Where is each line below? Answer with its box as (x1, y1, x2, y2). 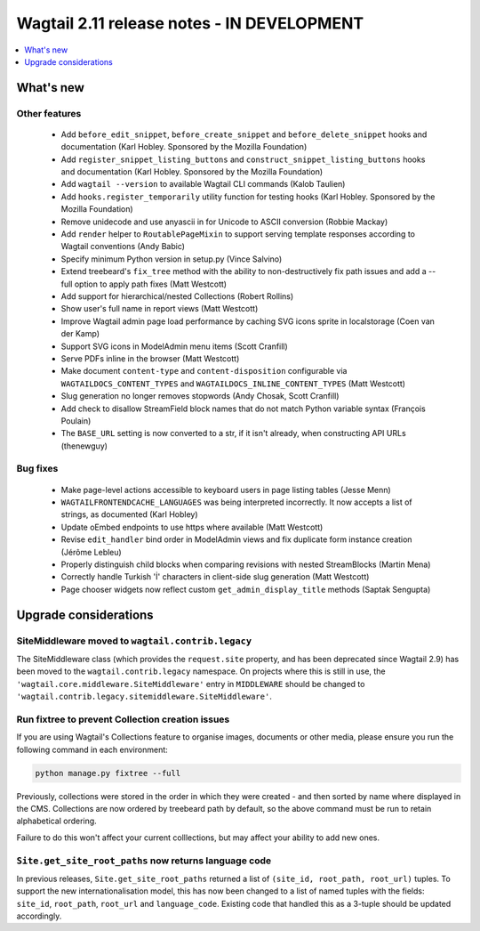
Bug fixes (16, 463, 59, 475)
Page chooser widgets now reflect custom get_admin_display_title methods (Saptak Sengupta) (60, 584, 431, 595)
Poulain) (60, 415, 92, 426)
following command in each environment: (16, 744, 168, 755)
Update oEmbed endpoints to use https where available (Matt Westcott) (60, 522, 324, 532)
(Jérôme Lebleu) (60, 546, 122, 557)
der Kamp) (60, 328, 100, 339)
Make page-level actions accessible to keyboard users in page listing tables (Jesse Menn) (60, 484, 391, 495)
